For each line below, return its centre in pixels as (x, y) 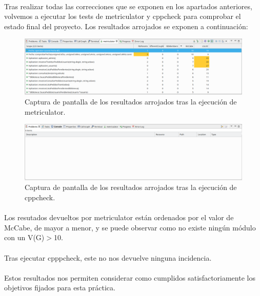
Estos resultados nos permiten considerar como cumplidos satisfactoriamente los (130, 277)
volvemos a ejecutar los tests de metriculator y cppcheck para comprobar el (123, 16)
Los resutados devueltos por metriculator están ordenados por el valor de (119, 217)
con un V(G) (24, 237)
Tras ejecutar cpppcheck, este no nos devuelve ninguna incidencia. (108, 257)
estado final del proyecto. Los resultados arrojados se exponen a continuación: (126, 26)
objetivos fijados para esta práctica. (60, 288)
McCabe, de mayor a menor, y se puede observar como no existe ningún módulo (130, 227)
